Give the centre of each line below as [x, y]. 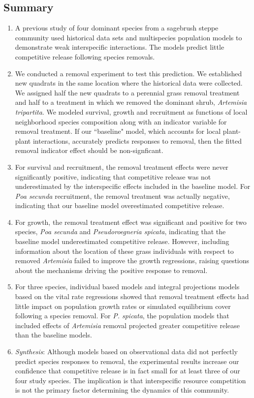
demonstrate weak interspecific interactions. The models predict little [120, 47]
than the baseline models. [53, 335]
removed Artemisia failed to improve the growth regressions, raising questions [132, 260]
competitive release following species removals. [85, 56]
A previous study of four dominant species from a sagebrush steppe [117, 28]
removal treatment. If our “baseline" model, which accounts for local [118, 131]
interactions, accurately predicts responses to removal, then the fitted [137, 140]
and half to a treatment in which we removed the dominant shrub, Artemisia [131, 102]
